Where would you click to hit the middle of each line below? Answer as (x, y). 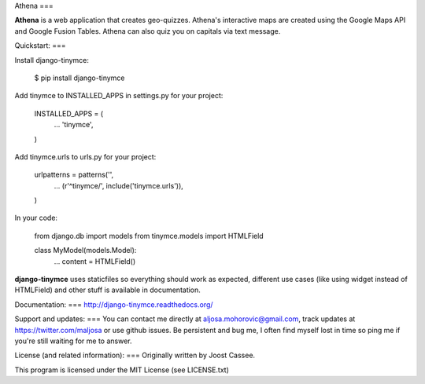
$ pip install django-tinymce (79, 78)
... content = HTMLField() (95, 261)
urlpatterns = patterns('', (74, 175)
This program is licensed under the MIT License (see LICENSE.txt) (122, 370)
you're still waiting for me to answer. (73, 341)
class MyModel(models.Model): (85, 251)
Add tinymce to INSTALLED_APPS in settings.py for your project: (119, 96)
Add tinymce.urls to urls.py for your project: (85, 156)
